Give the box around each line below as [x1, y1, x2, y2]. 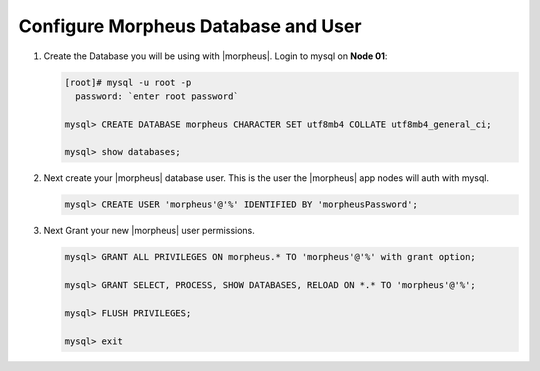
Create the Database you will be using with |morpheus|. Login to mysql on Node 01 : [43, 50, 388, 62]
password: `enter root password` [75, 90, 239, 102]
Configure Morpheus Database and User [18, 15, 362, 37]
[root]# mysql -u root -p [64, 76, 192, 88]
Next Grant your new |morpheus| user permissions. [43, 225, 255, 237]
